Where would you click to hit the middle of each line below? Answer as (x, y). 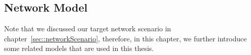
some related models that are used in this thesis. (79, 48)
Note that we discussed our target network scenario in (88, 29)
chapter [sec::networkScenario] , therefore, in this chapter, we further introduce (125, 38)
